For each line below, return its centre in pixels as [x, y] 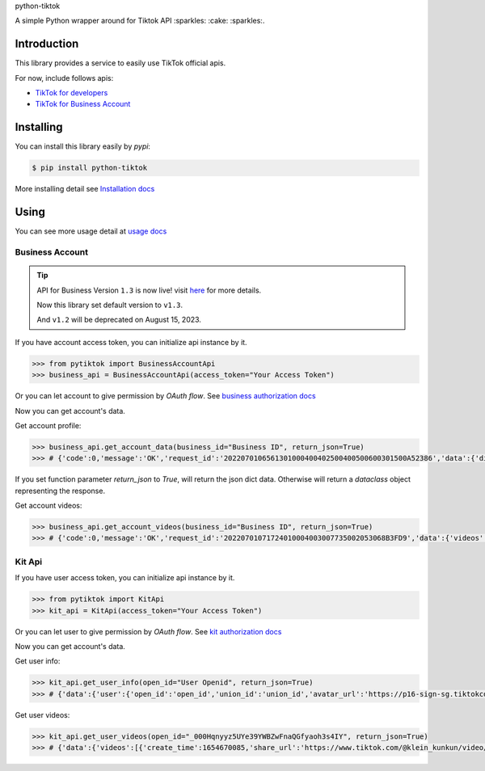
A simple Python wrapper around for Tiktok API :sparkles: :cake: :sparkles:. [140, 21]
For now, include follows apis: [64, 78]
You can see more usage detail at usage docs [91, 231]
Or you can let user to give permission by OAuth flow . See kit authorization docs [148, 631]
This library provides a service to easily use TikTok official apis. [120, 63]
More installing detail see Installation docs [85, 189]
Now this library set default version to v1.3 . [110, 305]
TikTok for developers [72, 93]
